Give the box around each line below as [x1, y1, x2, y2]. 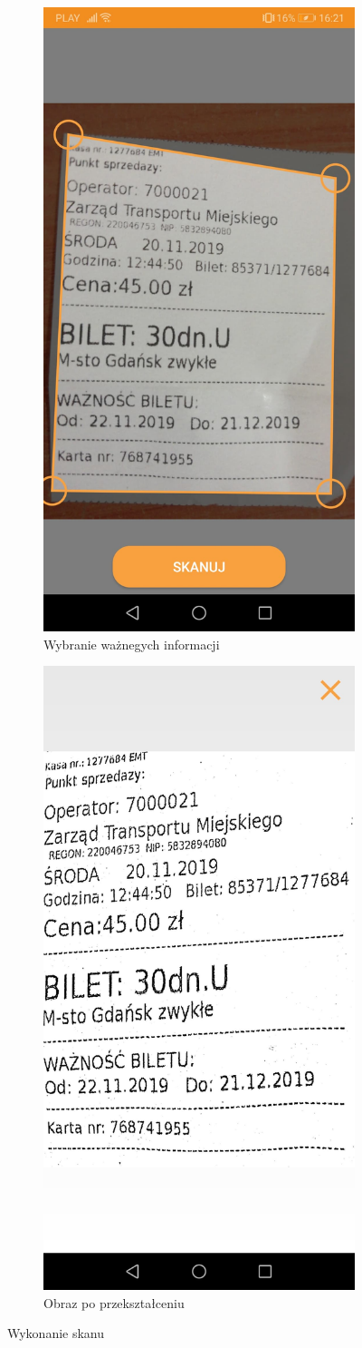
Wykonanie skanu [7, 1324, 105, 1343]
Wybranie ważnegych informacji [43, 634, 220, 653]
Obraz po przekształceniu [43, 1293, 185, 1312]
